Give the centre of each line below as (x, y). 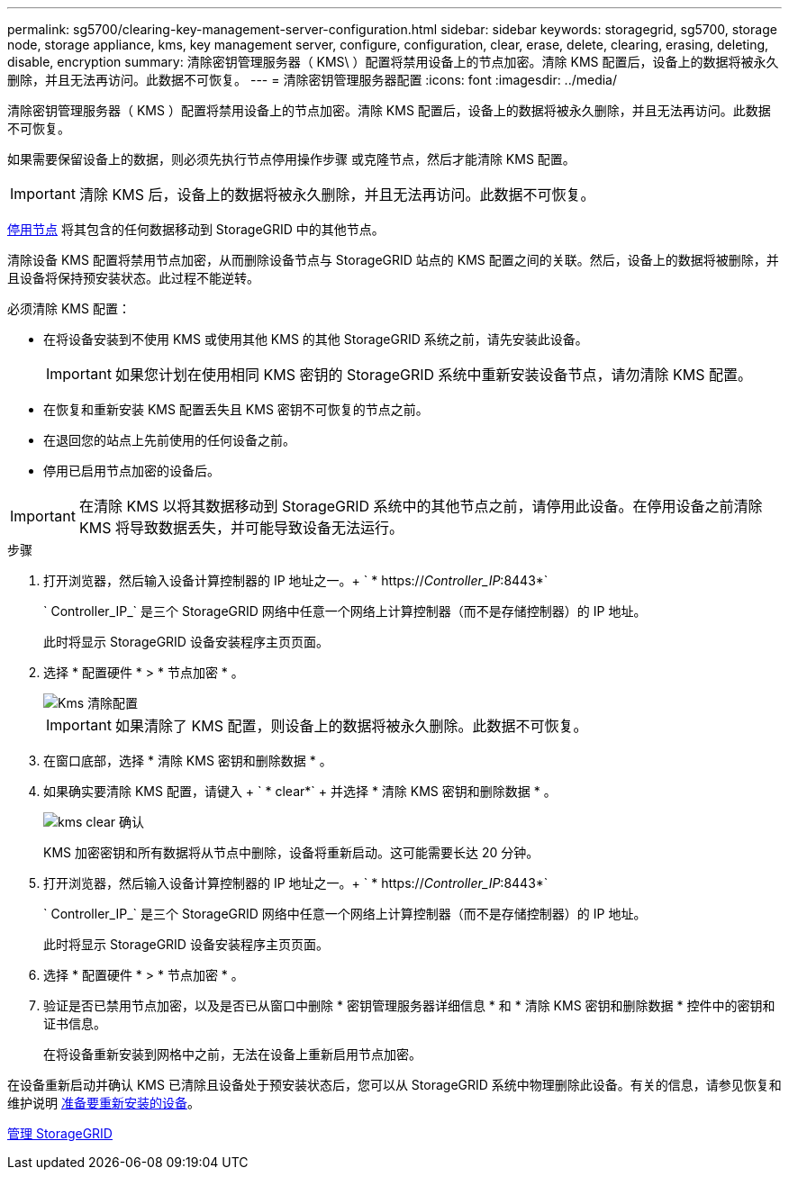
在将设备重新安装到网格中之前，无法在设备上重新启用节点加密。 (232, 1054)
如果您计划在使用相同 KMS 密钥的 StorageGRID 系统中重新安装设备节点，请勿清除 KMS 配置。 (434, 375)
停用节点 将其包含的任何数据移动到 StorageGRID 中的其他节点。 (196, 229)
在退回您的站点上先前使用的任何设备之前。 (169, 440)
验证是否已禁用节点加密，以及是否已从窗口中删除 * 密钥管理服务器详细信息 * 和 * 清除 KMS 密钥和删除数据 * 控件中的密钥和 (409, 1005)
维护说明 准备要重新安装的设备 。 (104, 1103)
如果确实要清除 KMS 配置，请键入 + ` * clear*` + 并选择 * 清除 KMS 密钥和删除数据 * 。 (300, 791)
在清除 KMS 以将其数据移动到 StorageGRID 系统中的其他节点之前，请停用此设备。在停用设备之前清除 (421, 506)
